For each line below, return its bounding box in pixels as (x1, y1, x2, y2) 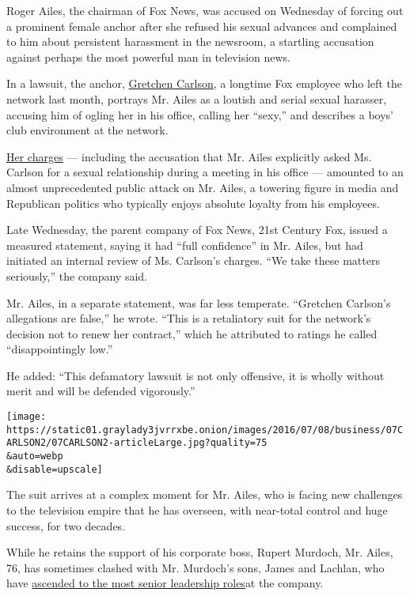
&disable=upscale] (6, 463, 103, 475)
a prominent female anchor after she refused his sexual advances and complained (6, 17, 397, 34)
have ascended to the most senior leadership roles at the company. (6, 575, 324, 591)
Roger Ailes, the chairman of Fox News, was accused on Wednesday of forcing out (6, 2, 404, 18)
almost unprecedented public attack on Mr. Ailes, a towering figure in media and (6, 179, 399, 195)
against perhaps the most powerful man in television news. (6, 48, 291, 65)
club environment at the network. (6, 122, 169, 138)
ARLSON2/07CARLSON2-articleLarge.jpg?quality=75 (6, 437, 268, 449)
